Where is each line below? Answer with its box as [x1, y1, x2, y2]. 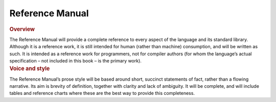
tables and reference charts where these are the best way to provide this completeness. [9, 90, 195, 96]
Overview [9, 25, 35, 32]
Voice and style [9, 65, 50, 72]
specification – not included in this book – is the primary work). [9, 57, 142, 63]
